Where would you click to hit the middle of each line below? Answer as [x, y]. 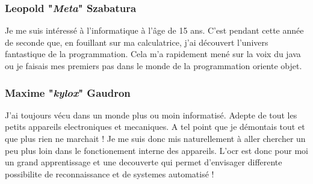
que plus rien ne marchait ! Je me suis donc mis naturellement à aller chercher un [155, 138]
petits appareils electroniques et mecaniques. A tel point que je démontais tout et [155, 127]
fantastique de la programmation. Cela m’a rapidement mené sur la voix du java [153, 54]
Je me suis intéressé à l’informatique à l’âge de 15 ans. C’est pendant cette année [154, 30]
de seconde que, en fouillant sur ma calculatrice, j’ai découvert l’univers [137, 42]
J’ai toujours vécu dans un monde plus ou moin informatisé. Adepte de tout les [151, 115]
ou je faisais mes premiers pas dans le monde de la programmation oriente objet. [153, 66]
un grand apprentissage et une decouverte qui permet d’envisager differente [144, 162]
